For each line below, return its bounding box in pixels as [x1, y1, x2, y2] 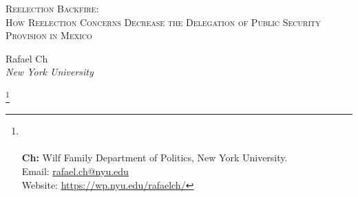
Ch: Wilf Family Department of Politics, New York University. [21, 150, 288, 165]
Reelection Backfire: [6, 1, 99, 15]
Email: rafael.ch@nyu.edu [21, 164, 129, 178]
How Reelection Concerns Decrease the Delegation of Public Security [6, 14, 321, 29]
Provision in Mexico [6, 28, 92, 43]
